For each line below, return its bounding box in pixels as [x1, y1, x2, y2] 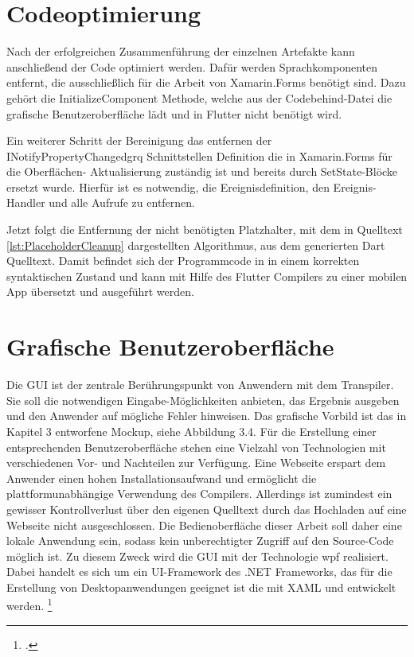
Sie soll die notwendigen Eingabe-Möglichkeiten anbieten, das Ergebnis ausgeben [6, 391, 400, 408]
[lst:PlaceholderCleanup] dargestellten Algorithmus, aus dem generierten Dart [6, 236, 385, 253]
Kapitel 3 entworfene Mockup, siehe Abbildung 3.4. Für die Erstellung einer [6, 422, 377, 439]
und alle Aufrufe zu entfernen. [49, 194, 195, 211]
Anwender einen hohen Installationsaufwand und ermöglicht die [6, 469, 317, 486]
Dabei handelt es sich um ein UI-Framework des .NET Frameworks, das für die [6, 563, 393, 580]
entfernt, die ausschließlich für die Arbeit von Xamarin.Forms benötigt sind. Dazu [6, 74, 406, 91]
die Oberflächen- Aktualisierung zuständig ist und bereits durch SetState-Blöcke [6, 163, 398, 180]
